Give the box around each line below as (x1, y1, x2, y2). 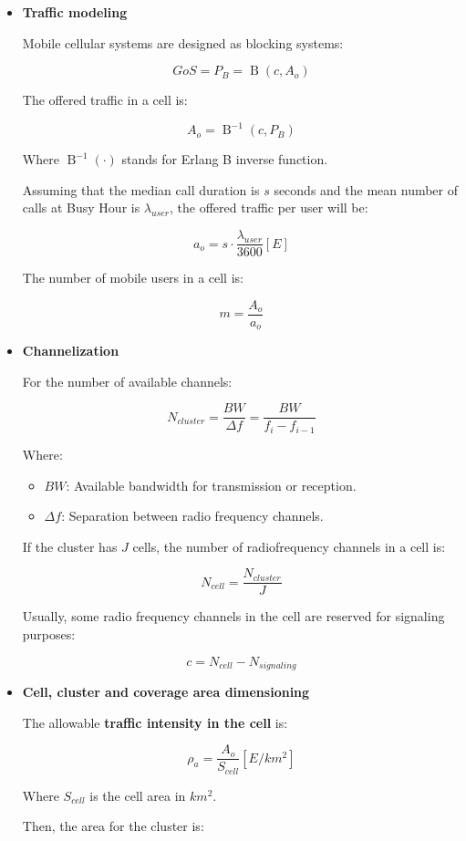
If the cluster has (22, 536, 118, 555)
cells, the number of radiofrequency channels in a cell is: (132, 536, 446, 555)
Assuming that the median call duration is (22, 180, 260, 199)
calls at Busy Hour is (22, 198, 140, 217)
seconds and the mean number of (274, 180, 459, 199)
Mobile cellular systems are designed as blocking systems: (22, 33, 344, 52)
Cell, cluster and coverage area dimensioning (22, 682, 310, 701)
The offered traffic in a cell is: (22, 90, 188, 109)
